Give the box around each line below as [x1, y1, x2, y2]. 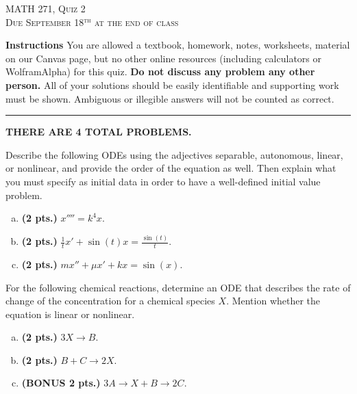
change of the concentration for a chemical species [5, 293, 215, 308]
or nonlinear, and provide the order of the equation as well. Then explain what [5, 161, 336, 175]
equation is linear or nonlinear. [5, 306, 135, 321]
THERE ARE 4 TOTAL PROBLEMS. [5, 124, 192, 139]
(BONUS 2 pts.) [21, 376, 101, 390]
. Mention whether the [226, 293, 321, 308]
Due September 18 [5, 14, 84, 29]
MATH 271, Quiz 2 [5, 1, 86, 15]
